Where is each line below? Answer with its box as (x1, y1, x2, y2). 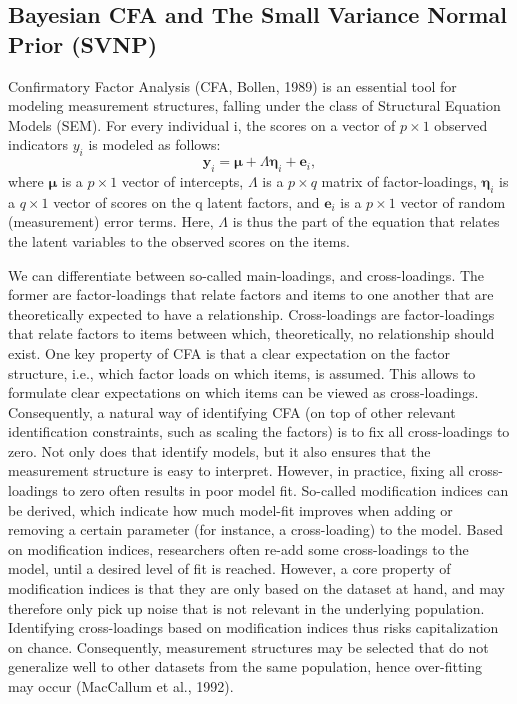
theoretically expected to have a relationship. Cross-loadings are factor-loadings (8, 303, 495, 324)
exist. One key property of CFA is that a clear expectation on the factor (8, 342, 450, 363)
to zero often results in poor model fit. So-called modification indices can (62, 480, 509, 501)
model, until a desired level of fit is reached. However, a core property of (8, 558, 451, 579)
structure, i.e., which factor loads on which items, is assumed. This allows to (8, 362, 476, 383)
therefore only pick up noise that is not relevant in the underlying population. (8, 597, 485, 618)
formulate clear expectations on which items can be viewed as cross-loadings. (8, 382, 479, 403)
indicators (8, 134, 69, 155)
